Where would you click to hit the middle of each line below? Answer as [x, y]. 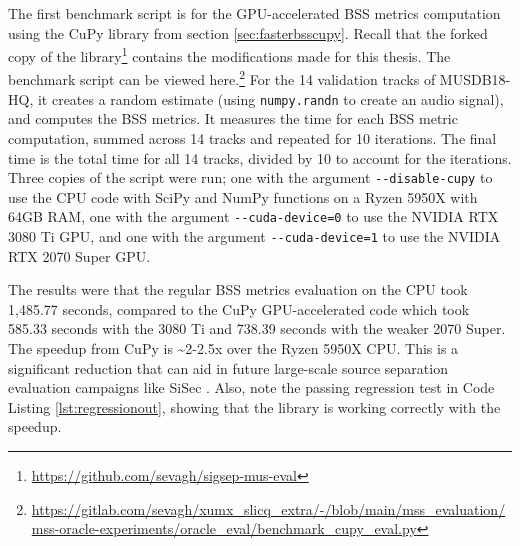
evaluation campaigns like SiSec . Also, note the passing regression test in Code [251, 387]
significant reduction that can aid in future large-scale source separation [228, 367]
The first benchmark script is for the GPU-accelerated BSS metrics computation [254, 13]
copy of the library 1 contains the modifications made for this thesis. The [229, 54]
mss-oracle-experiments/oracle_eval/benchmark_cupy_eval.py [224, 528]
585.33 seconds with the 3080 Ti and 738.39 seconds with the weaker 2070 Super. [257, 328]
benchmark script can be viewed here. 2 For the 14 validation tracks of [222, 78]
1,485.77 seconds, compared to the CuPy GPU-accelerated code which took [239, 308]
